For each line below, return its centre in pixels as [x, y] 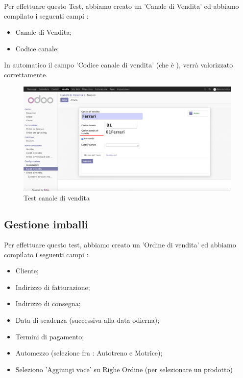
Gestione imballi [46, 224]
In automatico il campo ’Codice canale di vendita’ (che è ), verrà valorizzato [119, 65]
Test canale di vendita [57, 198]
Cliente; [27, 271]
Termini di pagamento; [50, 336]
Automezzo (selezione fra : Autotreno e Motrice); [89, 353]
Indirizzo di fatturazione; [53, 287]
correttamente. [26, 74]
